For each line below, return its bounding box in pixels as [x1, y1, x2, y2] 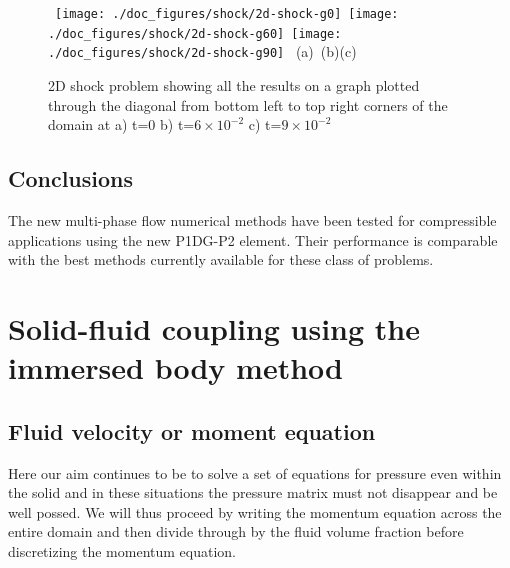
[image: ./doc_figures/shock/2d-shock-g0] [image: [55, 7, 399, 21]
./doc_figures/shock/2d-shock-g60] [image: [48, 26, 342, 41]
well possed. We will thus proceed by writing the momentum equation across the [8, 501, 502, 522]
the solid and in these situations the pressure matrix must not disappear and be [8, 482, 498, 503]
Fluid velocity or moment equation [8, 415, 376, 446]
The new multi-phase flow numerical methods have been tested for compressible [8, 209, 497, 230]
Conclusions [8, 163, 134, 194]
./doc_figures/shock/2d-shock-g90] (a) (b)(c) [48, 41, 357, 62]
